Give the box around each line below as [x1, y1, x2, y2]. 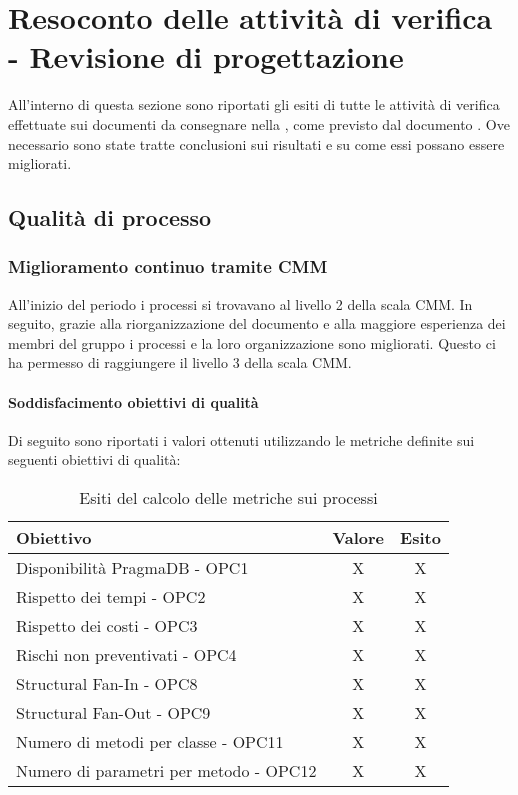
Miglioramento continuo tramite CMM [8, 254, 328, 279]
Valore [332, 526, 385, 550]
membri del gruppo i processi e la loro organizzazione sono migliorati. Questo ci [8, 332, 496, 353]
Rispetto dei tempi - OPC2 [16, 585, 206, 609]
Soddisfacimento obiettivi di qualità [8, 391, 259, 412]
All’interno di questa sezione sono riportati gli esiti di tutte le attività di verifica [8, 94, 500, 115]
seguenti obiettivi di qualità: [8, 449, 181, 470]
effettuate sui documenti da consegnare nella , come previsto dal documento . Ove [8, 113, 510, 134]
